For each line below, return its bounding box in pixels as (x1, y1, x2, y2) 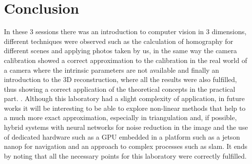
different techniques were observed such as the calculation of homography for (4, 36, 233, 46)
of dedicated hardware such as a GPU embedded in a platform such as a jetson (4, 131, 240, 142)
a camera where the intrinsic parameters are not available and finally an (4, 64, 219, 75)
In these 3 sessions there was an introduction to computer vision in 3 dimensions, (4, 26, 247, 37)
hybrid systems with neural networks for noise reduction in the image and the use (4, 122, 248, 132)
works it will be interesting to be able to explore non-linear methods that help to (4, 102, 246, 113)
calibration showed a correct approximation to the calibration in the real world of (4, 55, 247, 65)
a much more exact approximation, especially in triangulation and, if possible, (4, 112, 237, 123)
